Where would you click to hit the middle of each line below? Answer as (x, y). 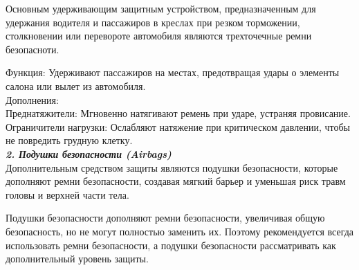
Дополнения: (32, 99)
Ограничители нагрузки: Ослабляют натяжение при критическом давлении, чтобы (178, 126)
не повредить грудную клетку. (69, 140)
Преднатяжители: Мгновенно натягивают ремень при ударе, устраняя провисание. (178, 113)
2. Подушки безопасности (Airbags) (89, 153)
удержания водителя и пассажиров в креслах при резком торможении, (153, 22)
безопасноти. (33, 49)
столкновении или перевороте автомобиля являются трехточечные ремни (159, 36)
